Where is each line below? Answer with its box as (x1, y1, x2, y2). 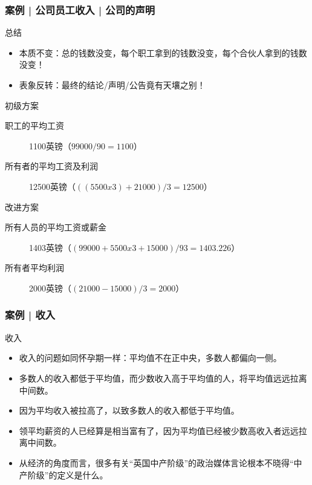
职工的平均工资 (5, 119, 64, 132)
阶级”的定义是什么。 (27, 468, 108, 481)
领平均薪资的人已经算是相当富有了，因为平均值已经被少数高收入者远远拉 (19, 424, 307, 437)
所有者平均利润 (5, 261, 64, 274)
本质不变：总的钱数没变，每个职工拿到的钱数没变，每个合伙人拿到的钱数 (19, 46, 307, 59)
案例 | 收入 (5, 307, 56, 322)
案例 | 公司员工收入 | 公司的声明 (5, 2, 155, 17)
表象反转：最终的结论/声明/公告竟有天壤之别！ (19, 79, 206, 91)
